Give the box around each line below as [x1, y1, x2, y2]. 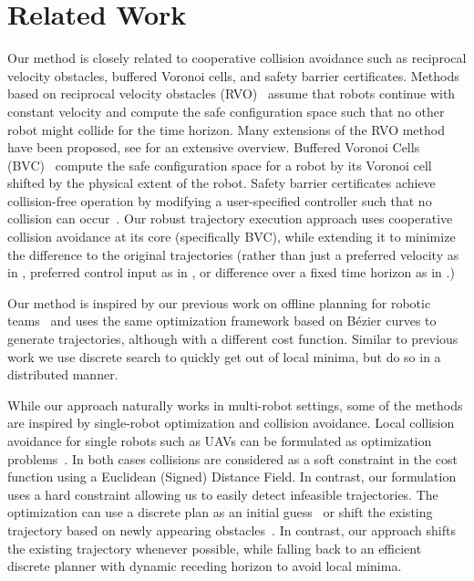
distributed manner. [7, 365, 118, 384]
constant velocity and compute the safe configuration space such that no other [7, 101, 445, 120]
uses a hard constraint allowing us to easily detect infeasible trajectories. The [7, 484, 438, 503]
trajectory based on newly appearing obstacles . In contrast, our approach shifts [7, 520, 456, 539]
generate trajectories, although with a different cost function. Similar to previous [7, 329, 459, 348]
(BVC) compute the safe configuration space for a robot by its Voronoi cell [7, 155, 432, 174]
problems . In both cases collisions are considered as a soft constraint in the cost [7, 449, 458, 468]
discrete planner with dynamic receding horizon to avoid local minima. [7, 556, 402, 576]
